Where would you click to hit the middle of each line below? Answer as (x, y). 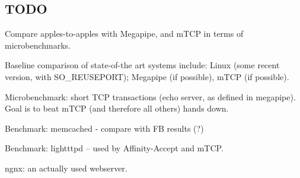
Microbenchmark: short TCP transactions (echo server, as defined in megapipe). (150, 96)
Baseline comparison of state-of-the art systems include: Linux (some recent (142, 65)
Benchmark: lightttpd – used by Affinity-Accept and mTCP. (114, 148)
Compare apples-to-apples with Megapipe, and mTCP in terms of (124, 34)
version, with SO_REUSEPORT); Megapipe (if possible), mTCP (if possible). (147, 76)
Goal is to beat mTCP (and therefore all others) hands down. (117, 108)
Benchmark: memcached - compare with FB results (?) (104, 128)
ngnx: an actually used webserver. (66, 168)
